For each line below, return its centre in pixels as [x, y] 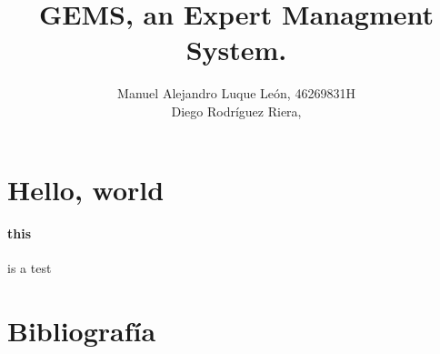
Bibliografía [82, 331]
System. [236, 50]
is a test [30, 268]
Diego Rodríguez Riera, [236, 111]
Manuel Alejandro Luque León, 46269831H [236, 93]
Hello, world [86, 189]
